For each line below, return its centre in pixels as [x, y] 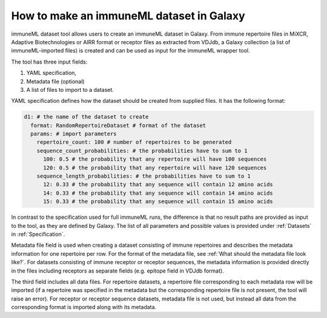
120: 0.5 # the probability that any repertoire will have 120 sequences [155, 167]
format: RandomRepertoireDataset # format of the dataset [118, 125]
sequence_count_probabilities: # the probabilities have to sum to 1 [142, 151]
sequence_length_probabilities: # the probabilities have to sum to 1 [144, 176]
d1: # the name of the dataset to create [86, 117]
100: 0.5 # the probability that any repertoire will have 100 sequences [155, 159]
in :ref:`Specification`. [38, 234]
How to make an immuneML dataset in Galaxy [128, 16]
